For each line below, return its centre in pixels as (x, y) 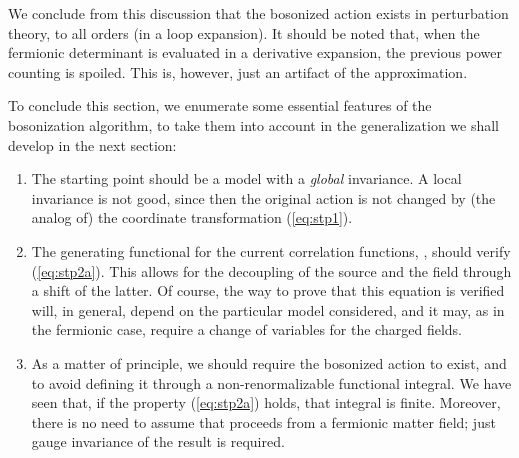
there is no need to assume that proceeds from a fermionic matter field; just (263, 421)
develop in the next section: (92, 144)
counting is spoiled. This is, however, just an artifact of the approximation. (238, 71)
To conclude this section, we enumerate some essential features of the (220, 105)
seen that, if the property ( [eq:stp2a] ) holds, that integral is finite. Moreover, (266, 402)
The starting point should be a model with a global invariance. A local (246, 178)
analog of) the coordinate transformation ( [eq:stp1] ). (192, 217)
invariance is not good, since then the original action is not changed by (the (263, 197)
